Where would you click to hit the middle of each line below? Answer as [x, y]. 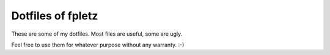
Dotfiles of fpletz [55, 16]
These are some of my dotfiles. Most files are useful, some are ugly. [97, 34]
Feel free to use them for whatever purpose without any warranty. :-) [98, 45]
